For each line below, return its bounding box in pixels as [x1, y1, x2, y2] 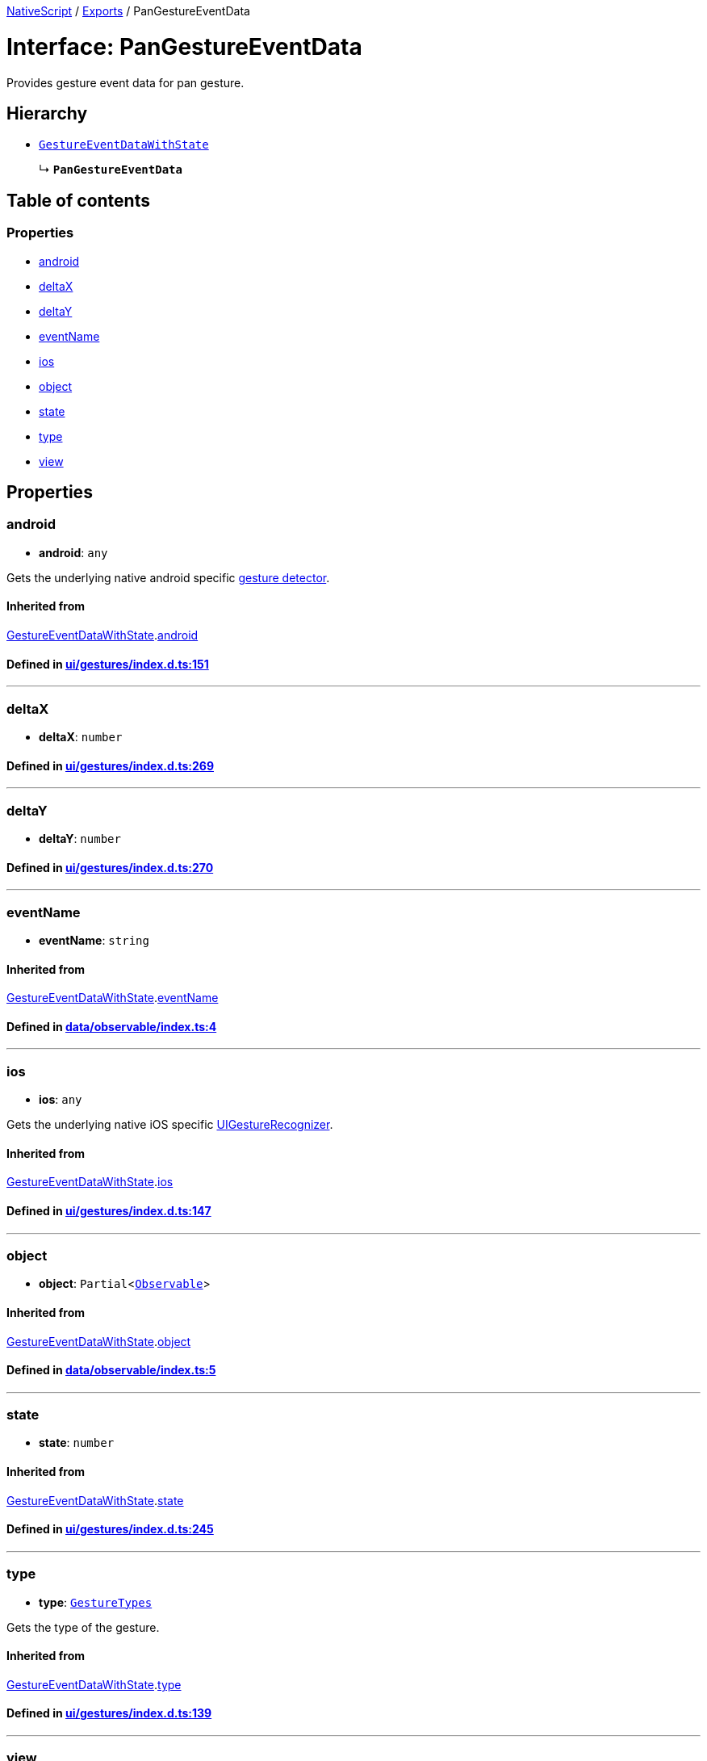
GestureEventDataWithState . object [6, 1334, 191, 1348]
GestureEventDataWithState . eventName [6, 991, 219, 1005]
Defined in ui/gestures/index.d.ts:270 [6, 860, 214, 874]
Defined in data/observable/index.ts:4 [6, 1019, 217, 1034]
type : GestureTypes [39, 1595, 153, 1609]
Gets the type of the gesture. [6, 1620, 160, 1634]
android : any [39, 545, 108, 560]
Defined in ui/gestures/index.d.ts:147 [6, 1203, 211, 1218]
